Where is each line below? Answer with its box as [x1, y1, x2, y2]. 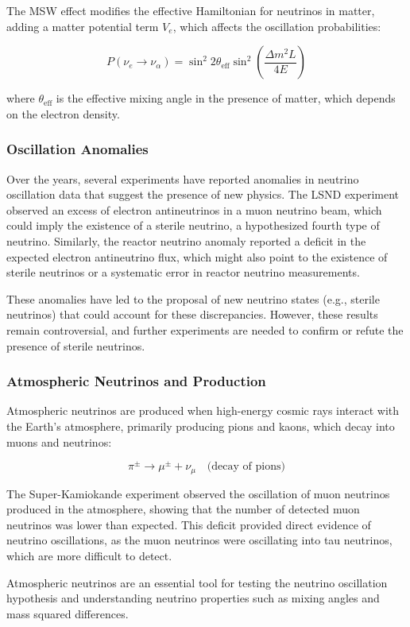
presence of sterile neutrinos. [6, 337, 145, 354]
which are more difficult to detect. [6, 548, 172, 564]
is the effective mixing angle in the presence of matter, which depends [56, 90, 396, 106]
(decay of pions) [207, 461, 285, 473]
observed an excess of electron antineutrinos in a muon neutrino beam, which [6, 201, 382, 218]
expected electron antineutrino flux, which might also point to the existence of [6, 248, 388, 265]
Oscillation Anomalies [6, 139, 149, 159]
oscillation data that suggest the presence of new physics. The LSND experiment [6, 186, 400, 203]
